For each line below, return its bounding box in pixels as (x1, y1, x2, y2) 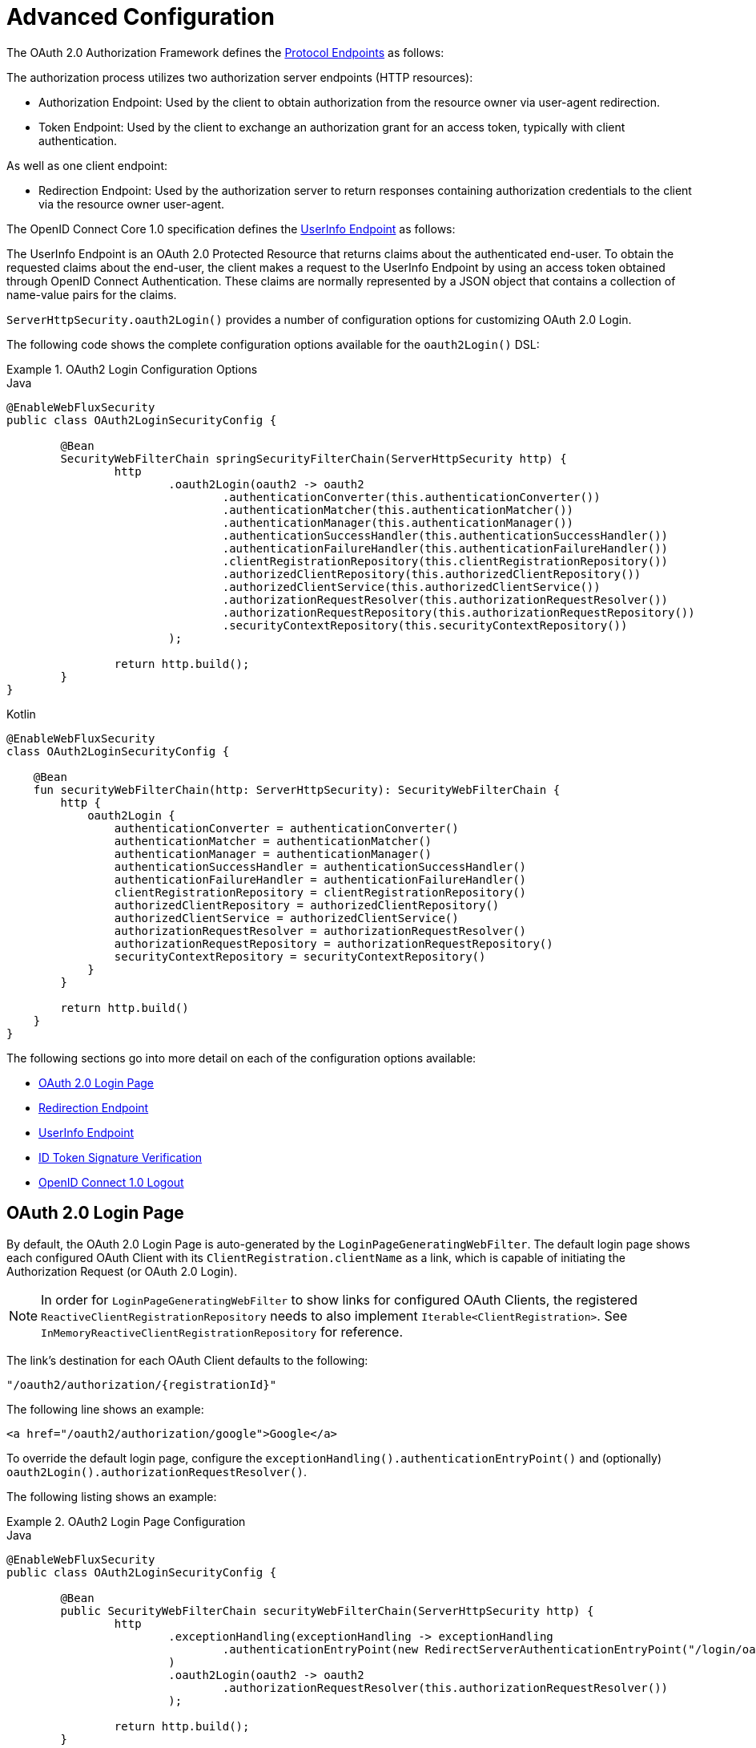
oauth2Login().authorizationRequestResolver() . (6, 1464, 307, 1479)
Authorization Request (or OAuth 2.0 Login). (6, 1264, 238, 1278)
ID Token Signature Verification (38, 1150, 203, 1164)
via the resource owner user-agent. (38, 196, 225, 211)
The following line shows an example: (6, 1402, 204, 1416)
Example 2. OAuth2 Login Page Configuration (6, 1514, 246, 1528)
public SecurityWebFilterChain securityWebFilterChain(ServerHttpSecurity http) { (60, 1604, 594, 1617)
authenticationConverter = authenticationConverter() (114, 821, 459, 835)
